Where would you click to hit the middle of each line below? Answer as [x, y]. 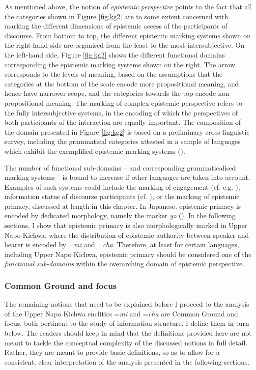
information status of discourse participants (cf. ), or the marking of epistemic [122, 196]
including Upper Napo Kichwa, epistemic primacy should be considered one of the [128, 254]
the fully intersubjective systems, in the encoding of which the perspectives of [121, 112]
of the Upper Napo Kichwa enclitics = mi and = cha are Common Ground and [121, 313]
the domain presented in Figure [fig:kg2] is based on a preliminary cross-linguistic [127, 131]
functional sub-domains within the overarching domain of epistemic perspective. [125, 264]
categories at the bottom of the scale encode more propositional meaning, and [122, 83]
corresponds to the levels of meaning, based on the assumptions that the [114, 74]
